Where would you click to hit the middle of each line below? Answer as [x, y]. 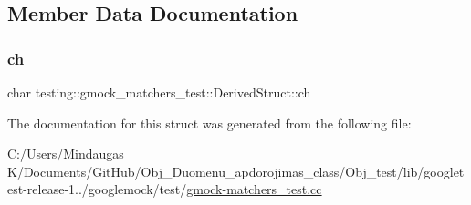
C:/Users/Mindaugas [66, 154]
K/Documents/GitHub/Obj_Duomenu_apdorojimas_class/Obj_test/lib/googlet [236, 171]
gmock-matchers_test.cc [254, 189]
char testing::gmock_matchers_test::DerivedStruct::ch [159, 92]
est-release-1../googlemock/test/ [97, 189]
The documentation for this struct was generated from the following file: [209, 123]
